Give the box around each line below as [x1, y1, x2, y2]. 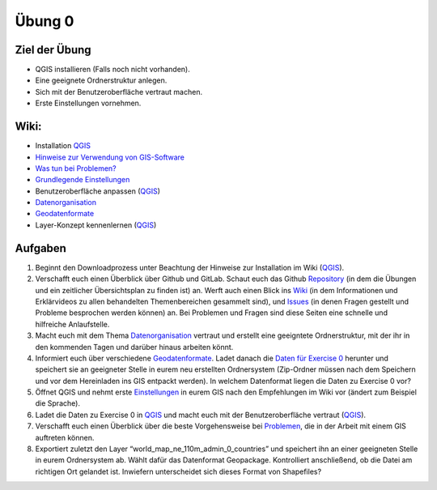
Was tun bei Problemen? [35, 163, 117, 173]
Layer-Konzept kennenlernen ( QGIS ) [35, 219, 157, 230]
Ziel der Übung [15, 43, 92, 57]
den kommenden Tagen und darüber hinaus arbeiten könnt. [35, 342, 234, 352]
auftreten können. [35, 432, 95, 442]
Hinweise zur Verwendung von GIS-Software [35, 152, 185, 162]
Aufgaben [15, 241, 66, 255]
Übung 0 [15, 12, 74, 30]
